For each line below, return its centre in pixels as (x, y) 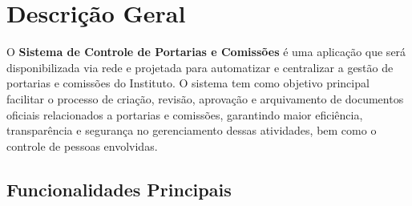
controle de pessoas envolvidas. (82, 145)
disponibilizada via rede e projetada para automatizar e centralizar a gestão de (200, 67)
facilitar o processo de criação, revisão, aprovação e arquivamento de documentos (205, 98)
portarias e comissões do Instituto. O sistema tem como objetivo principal (188, 83)
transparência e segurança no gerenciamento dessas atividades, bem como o (192, 130)
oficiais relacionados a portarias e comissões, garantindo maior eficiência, (185, 114)
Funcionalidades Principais (119, 189)
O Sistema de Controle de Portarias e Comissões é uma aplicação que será (206, 52)
